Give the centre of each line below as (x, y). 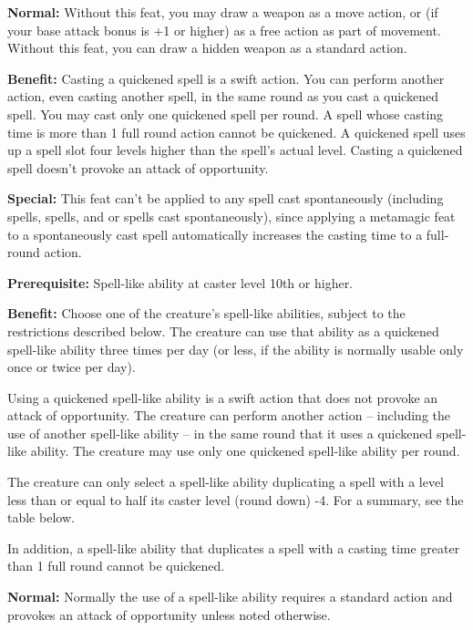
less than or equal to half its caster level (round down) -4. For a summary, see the (236, 499)
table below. (41, 517)
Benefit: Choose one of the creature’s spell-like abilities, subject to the (206, 313)
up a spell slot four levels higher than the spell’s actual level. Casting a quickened (235, 150)
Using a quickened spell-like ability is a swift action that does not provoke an (223, 397)
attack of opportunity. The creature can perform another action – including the (229, 415)
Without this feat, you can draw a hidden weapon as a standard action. (207, 48)
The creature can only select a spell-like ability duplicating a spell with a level (226, 482)
